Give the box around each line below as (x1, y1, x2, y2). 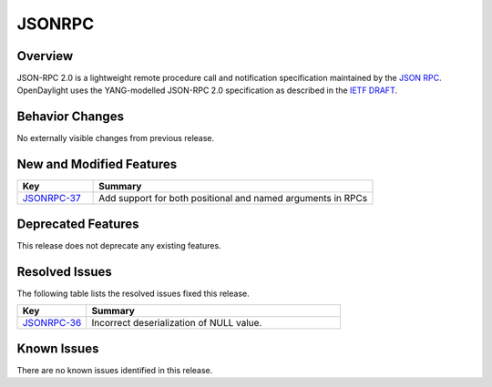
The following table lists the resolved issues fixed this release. (16, 288, 250, 299)
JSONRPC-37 (22, 192, 81, 205)
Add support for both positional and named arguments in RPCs (98, 192, 368, 205)
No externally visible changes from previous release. (16, 133, 215, 144)
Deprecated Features (16, 216, 140, 231)
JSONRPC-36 (22, 317, 82, 330)
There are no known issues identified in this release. (16, 364, 213, 375)
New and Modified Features (16, 157, 178, 172)
